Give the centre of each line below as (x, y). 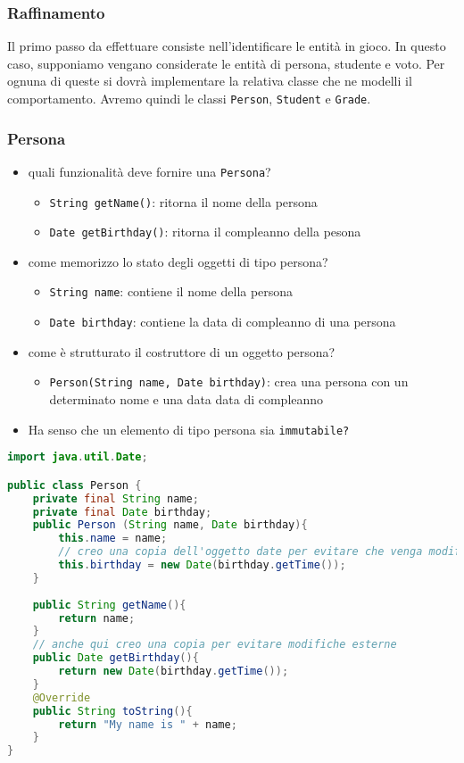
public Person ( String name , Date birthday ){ (170, 525)
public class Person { (75, 485)
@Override (62, 697)
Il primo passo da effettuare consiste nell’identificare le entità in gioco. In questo (227, 46)
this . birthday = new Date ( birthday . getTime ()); (202, 565)
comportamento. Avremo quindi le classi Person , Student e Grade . (189, 98)
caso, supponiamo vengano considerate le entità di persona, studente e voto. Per (226, 63)
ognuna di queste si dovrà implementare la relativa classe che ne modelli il (210, 81)
